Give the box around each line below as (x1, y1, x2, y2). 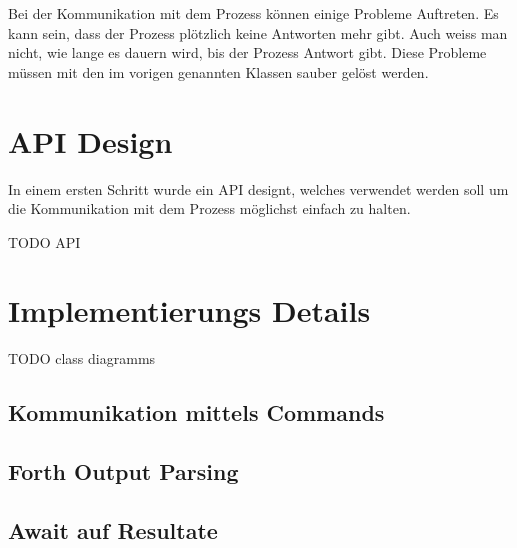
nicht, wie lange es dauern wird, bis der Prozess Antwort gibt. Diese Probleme (8, 42, 487, 63)
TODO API (8, 231, 81, 252)
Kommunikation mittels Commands (8, 397, 385, 428)
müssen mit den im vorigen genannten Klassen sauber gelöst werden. (8, 61, 429, 82)
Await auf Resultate (8, 514, 218, 545)
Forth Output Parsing (8, 456, 239, 487)
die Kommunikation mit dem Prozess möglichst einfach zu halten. (8, 198, 411, 219)
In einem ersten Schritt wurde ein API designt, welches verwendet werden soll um (8, 178, 509, 199)
